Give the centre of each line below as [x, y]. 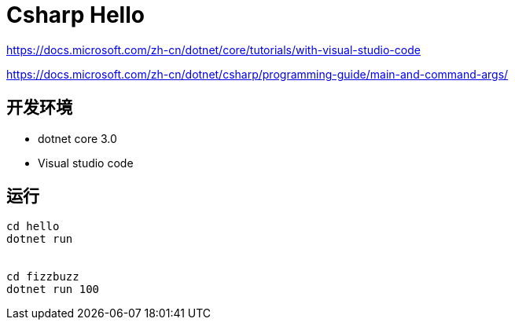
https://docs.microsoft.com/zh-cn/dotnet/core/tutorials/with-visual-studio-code [213, 49]
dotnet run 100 [53, 289]
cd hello [33, 227]
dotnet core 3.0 [77, 138]
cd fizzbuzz [43, 277]
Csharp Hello [75, 15]
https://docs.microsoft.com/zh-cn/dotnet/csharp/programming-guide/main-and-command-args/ [257, 74]
